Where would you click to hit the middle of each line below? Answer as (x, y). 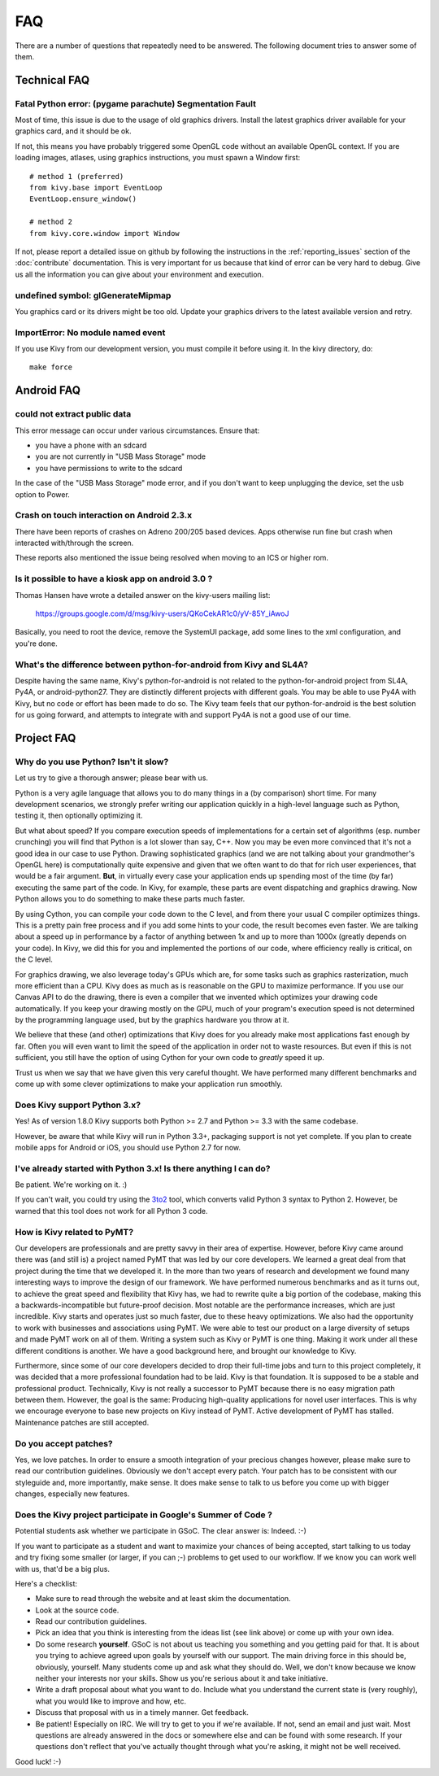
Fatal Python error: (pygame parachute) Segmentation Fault (135, 103)
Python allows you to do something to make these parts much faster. (130, 899)
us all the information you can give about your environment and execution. (139, 274)
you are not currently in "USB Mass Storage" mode (121, 456)
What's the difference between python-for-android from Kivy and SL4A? (162, 665)
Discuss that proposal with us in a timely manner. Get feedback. (142, 1713)
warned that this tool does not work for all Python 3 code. (111, 1211)
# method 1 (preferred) (77, 176)
